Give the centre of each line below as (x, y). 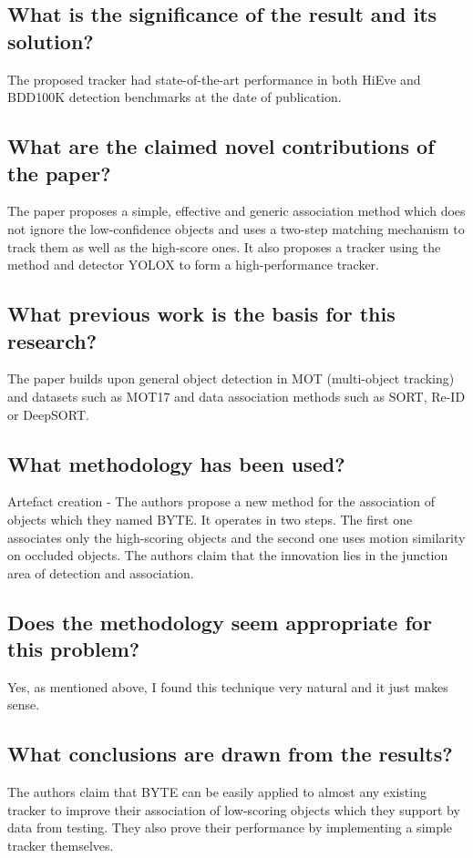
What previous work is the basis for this (201, 314)
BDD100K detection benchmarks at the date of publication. (175, 97)
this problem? (74, 649)
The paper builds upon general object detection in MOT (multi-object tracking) (231, 378)
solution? (51, 41)
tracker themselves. (61, 846)
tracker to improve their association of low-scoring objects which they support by (234, 809)
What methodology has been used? (176, 463)
